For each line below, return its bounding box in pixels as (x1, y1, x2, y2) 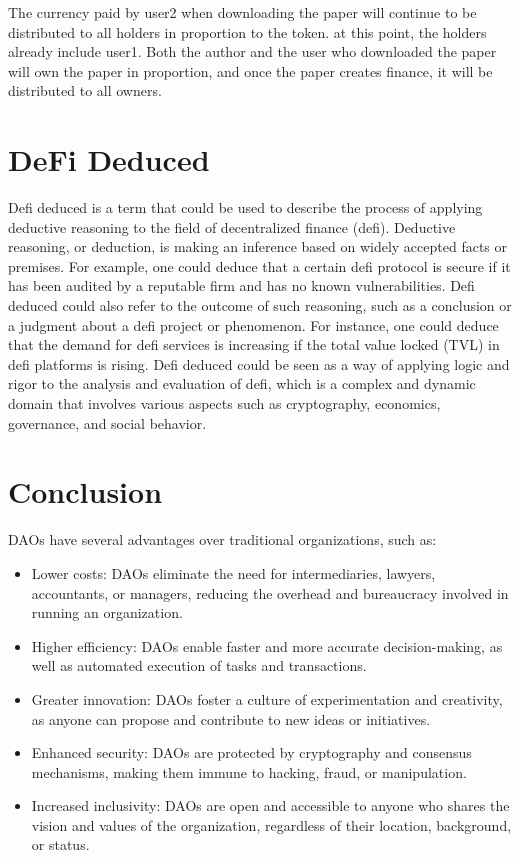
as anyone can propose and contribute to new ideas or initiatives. (31, 708, 431, 729)
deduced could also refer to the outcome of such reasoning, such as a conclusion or (8, 295, 512, 316)
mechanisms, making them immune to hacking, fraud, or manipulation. (31, 761, 467, 782)
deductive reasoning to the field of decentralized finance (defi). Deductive (8, 216, 456, 237)
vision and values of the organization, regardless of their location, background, (31, 814, 512, 835)
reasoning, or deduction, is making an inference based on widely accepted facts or (8, 236, 508, 257)
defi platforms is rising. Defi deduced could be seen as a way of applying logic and (8, 353, 510, 374)
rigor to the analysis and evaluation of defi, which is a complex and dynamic (8, 373, 476, 394)
